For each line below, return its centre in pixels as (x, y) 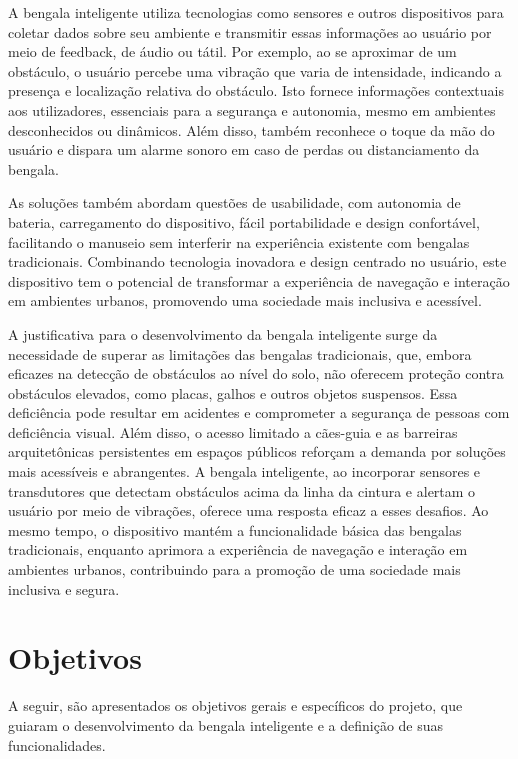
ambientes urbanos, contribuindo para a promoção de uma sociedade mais (234, 569)
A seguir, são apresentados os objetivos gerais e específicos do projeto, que (235, 705)
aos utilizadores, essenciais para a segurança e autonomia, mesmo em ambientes (252, 109)
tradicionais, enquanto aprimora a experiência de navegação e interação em (238, 549)
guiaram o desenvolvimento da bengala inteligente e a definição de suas (226, 724)
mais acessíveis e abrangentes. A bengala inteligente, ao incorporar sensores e (244, 471)
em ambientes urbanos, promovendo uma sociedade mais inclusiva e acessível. (245, 300)
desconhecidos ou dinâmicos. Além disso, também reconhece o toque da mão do (251, 129)
